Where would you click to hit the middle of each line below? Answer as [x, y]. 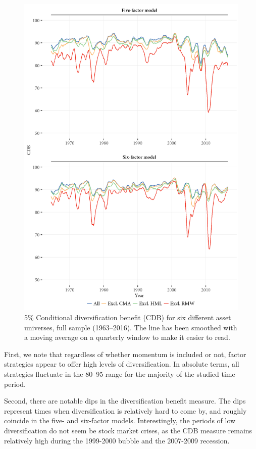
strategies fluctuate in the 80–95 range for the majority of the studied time [120, 373]
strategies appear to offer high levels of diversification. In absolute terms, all [122, 364]
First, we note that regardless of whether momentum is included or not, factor [125, 354]
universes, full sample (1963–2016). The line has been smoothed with [131, 327]
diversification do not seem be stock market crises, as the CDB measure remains [128, 430]
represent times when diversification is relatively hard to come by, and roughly [125, 410]
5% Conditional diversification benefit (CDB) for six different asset [128, 317]
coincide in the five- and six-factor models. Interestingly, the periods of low [120, 420]
